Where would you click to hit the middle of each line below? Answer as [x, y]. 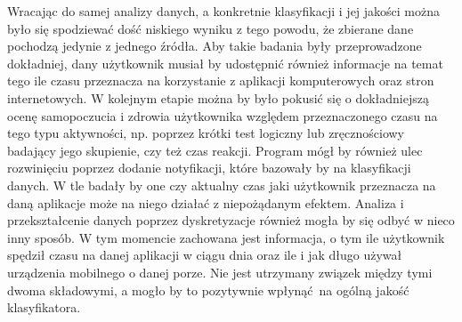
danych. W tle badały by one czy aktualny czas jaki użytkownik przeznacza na [222, 185]
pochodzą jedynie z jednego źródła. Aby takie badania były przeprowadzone [215, 46]
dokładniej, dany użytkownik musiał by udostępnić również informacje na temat [225, 63]
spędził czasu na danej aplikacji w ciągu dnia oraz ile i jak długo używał [205, 255]
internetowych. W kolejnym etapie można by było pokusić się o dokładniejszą [218, 97]
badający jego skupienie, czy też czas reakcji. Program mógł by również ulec [215, 150]
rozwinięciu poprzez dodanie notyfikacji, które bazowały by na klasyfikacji [209, 168]
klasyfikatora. [44, 307]
